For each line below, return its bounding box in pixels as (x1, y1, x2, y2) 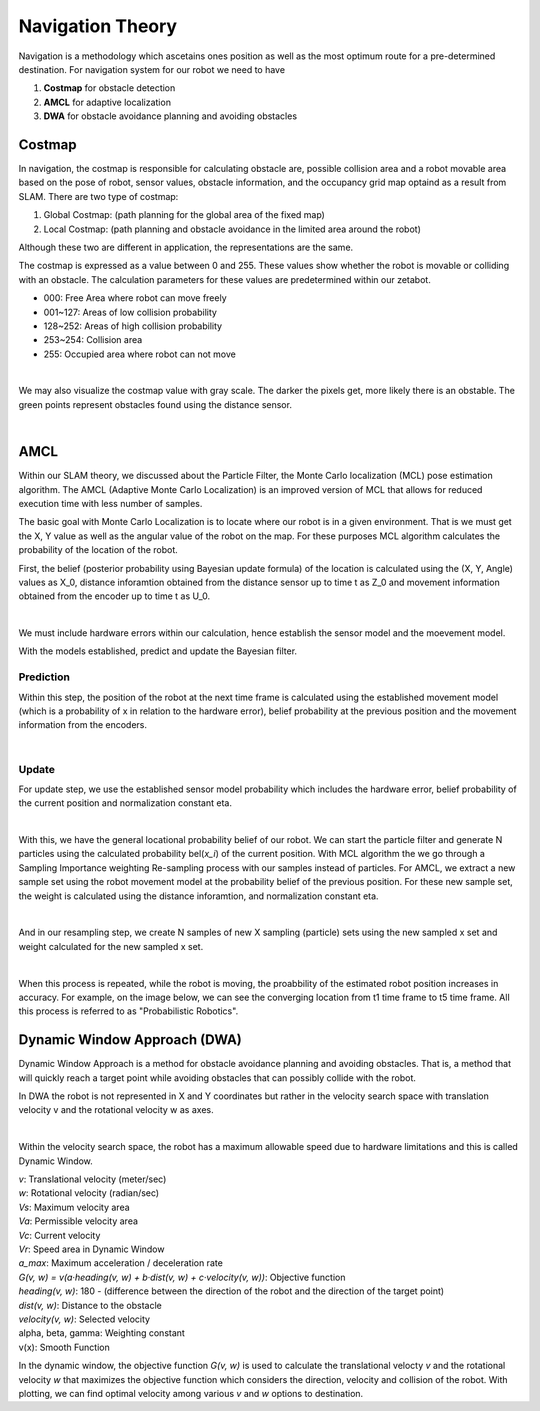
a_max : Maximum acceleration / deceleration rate (18, 1257, 224, 1269)
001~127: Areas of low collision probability (43, 306, 217, 318)
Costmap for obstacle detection (43, 82, 176, 94)
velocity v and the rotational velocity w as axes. (18, 1104, 214, 1116)
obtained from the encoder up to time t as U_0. (18, 590, 210, 602)
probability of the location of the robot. (18, 544, 179, 556)
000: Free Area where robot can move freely (43, 292, 227, 304)
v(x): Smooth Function (18, 1341, 110, 1353)
